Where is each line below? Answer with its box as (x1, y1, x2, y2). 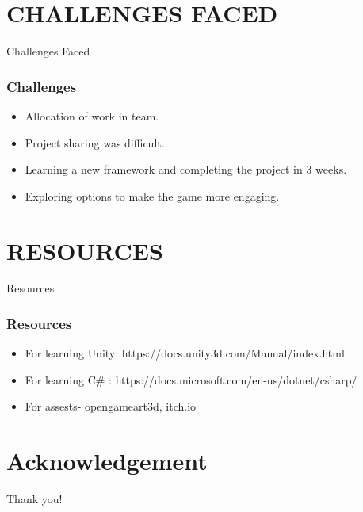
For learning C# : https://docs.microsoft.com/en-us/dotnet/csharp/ (25, 371, 357, 388)
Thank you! (6, 491, 63, 507)
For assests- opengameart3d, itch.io (25, 398, 197, 415)
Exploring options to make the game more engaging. (25, 187, 280, 204)
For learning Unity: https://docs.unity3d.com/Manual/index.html (25, 345, 345, 361)
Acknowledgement (6, 445, 208, 477)
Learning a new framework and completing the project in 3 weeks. (25, 161, 347, 178)
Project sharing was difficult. (25, 134, 165, 151)
